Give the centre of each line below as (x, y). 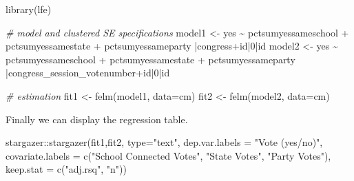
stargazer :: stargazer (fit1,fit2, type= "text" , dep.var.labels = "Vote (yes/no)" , (164, 142)
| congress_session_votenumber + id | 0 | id (88, 73)
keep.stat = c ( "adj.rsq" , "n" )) (66, 169)
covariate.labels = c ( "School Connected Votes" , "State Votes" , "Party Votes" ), (168, 155)
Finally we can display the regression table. (97, 119)
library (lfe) (29, 9)
